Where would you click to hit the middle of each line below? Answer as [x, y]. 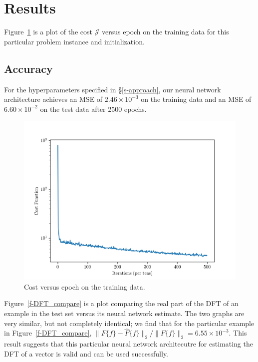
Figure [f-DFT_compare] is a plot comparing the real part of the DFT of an [121, 303]
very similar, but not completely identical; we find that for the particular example [129, 323]
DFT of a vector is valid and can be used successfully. [86, 353]
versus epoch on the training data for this [165, 32]
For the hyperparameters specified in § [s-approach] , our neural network [113, 89]
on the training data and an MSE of [196, 99]
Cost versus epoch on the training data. [85, 286]
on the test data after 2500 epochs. [93, 109]
